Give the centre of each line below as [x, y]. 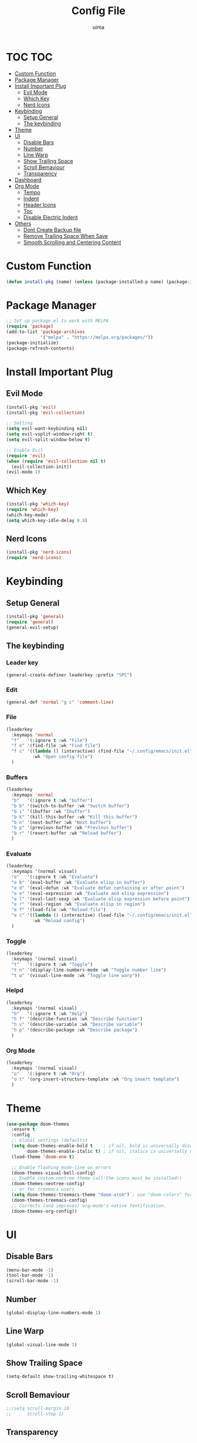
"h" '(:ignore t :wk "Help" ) [50, 1013]
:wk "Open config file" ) [62, 757]
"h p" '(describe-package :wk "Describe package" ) [74, 1030]
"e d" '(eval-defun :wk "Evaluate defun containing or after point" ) [98, 888]
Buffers [17, 777]
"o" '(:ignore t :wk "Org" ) [48, 1073]
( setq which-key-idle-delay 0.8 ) [47, 520]
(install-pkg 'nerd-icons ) [39, 552]
